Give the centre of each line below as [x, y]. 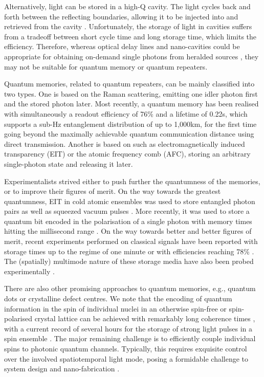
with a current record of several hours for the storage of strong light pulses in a [128, 328]
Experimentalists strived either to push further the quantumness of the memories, [132, 181]
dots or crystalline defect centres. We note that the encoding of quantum [118, 298]
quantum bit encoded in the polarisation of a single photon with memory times [128, 221]
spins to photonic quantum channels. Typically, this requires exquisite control [126, 348]
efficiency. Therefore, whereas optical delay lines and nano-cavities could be [122, 46]
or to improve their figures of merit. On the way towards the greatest [113, 191]
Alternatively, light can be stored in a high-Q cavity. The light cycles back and [127, 6]
